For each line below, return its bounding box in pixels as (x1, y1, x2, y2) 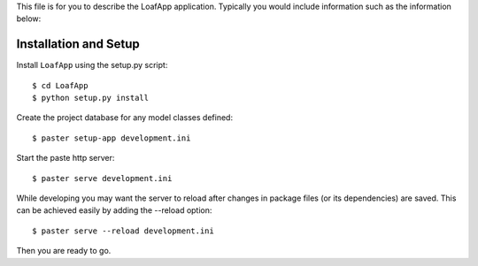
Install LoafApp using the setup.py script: (16, 60, 168, 71)
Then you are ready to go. (16, 246, 112, 256)
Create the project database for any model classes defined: (16, 112, 234, 123)
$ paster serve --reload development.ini (32, 225, 214, 236)
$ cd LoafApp (32, 80, 89, 90)
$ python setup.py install (32, 93, 150, 103)
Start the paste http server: (16, 153, 115, 163)
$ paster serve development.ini (32, 173, 173, 183)
